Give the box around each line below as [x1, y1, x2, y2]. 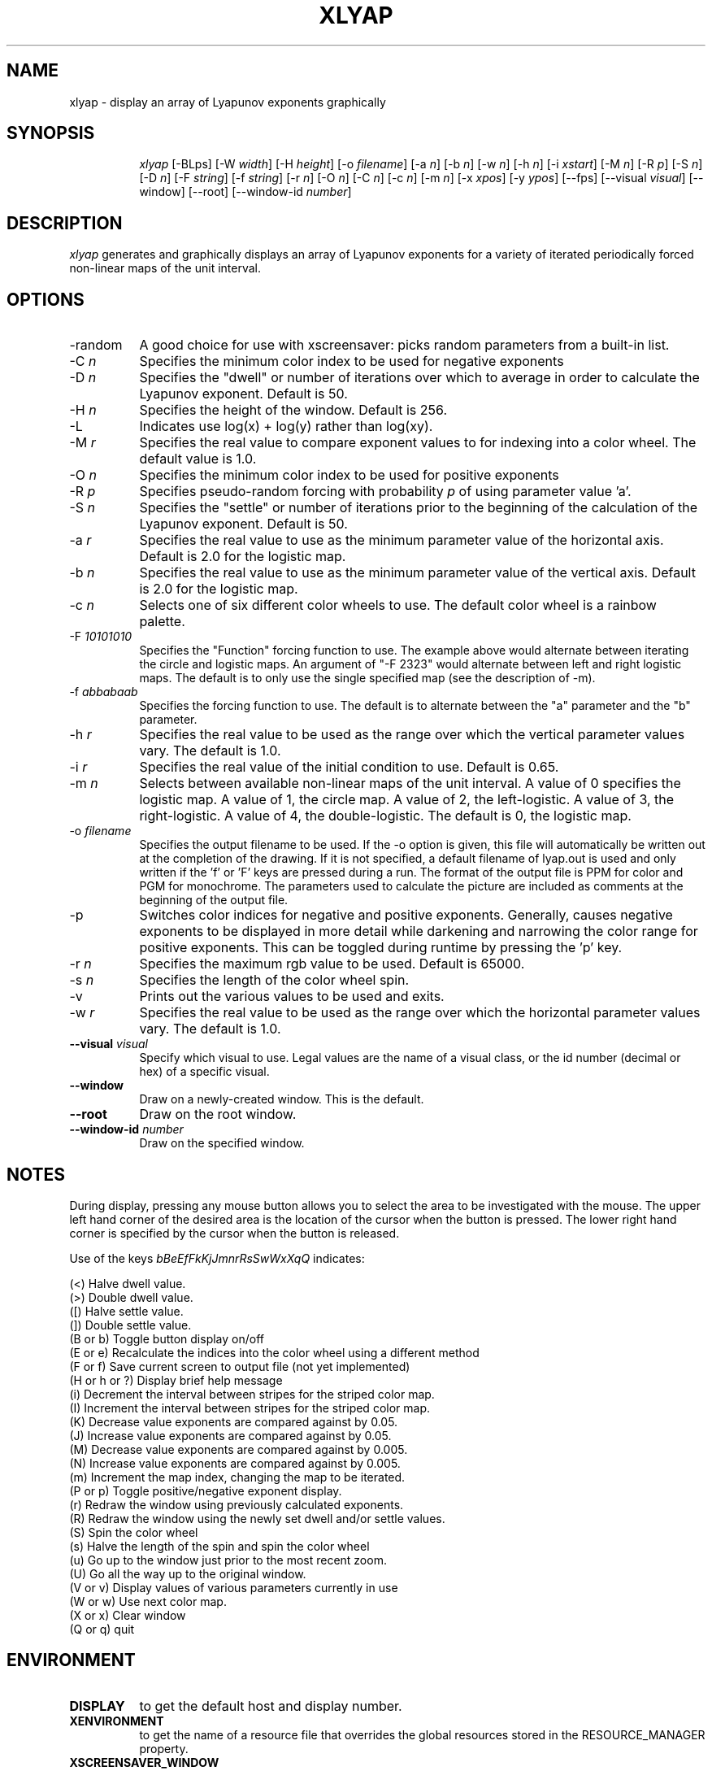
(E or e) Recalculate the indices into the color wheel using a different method [69, 1345, 480, 1360]
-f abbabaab [69, 685, 138, 699]
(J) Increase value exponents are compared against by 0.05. [69, 1428, 392, 1442]
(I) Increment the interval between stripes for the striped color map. [69, 1400, 430, 1415]
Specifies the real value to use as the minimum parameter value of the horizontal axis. [139, 532, 664, 549]
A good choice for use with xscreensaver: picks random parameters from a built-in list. [139, 337, 670, 354]
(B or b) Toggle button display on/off [69, 1331, 264, 1346]
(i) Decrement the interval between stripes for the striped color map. [69, 1386, 435, 1401]
